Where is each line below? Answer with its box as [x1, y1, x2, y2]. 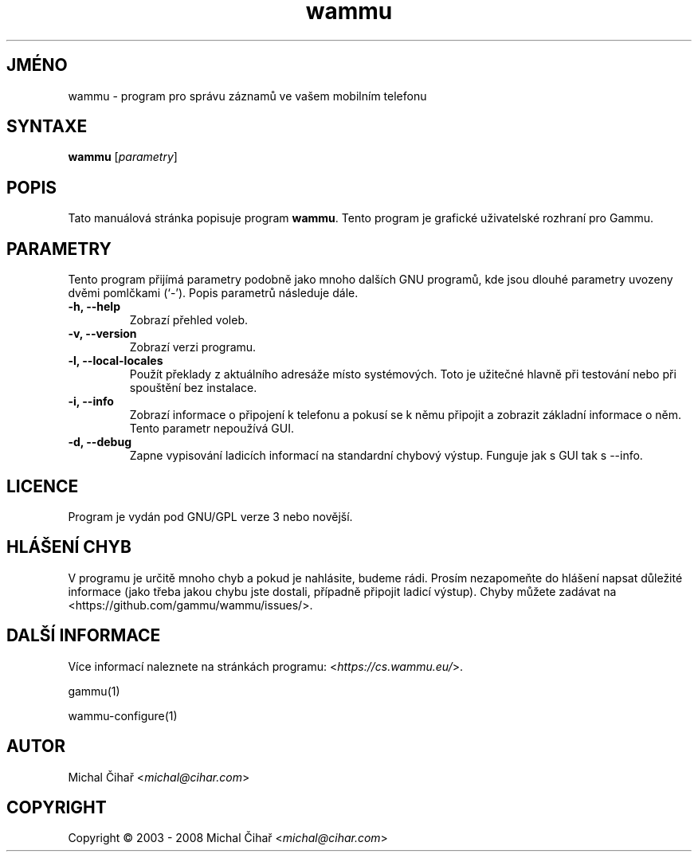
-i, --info [68, 394, 114, 409]
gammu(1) [68, 684, 120, 698]
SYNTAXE [6, 116, 88, 137]
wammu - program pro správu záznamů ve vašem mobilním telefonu [68, 88, 427, 103]
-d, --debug [68, 435, 131, 449]
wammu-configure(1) [68, 708, 178, 723]
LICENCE [6, 476, 79, 496]
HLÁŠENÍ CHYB [6, 537, 131, 558]
